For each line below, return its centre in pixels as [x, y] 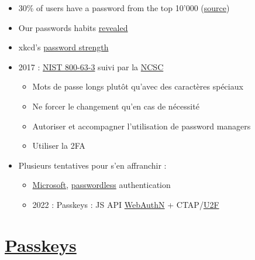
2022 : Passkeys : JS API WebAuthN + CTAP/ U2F [126, 204]
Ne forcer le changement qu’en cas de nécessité [116, 106]
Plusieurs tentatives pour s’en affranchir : [92, 165]
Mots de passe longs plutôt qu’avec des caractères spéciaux [138, 86]
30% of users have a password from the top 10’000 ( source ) [124, 8]
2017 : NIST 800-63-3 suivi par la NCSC [91, 66]
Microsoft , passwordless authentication [101, 185]
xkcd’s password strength [63, 47]
